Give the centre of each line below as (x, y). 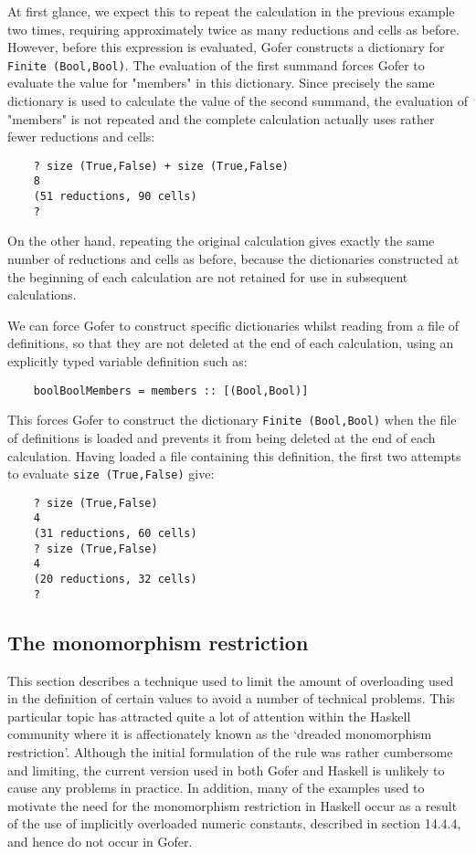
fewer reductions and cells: (81, 137)
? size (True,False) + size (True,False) (161, 166)
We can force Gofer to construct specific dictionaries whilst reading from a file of (233, 325)
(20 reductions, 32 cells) (115, 580)
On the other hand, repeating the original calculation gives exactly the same (221, 241)
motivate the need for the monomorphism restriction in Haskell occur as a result (233, 805)
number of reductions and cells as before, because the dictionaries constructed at (233, 259)
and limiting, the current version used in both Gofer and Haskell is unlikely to (226, 770)
